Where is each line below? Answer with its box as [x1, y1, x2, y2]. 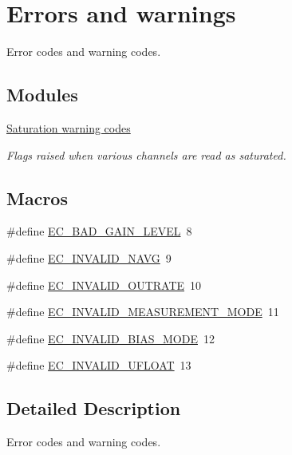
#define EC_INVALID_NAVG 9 [6, 249, 172, 266]
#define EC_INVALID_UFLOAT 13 [6, 357, 191, 374]
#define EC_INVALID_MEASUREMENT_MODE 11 [6, 303, 279, 320]
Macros [6, 185, 68, 210]
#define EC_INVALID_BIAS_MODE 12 [6, 330, 215, 346]
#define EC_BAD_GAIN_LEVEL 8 [6, 223, 192, 239]
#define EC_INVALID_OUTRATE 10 [6, 276, 202, 293]
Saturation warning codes [6, 119, 131, 136]
